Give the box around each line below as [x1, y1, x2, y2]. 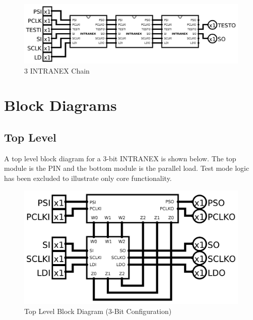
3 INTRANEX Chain [24, 65, 90, 76]
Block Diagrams [4, 95, 117, 115]
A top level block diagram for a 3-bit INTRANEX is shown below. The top [4, 153, 236, 163]
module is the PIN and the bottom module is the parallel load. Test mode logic [4, 163, 249, 173]
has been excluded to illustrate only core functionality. [4, 172, 172, 183]
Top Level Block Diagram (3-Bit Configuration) [24, 305, 172, 316]
